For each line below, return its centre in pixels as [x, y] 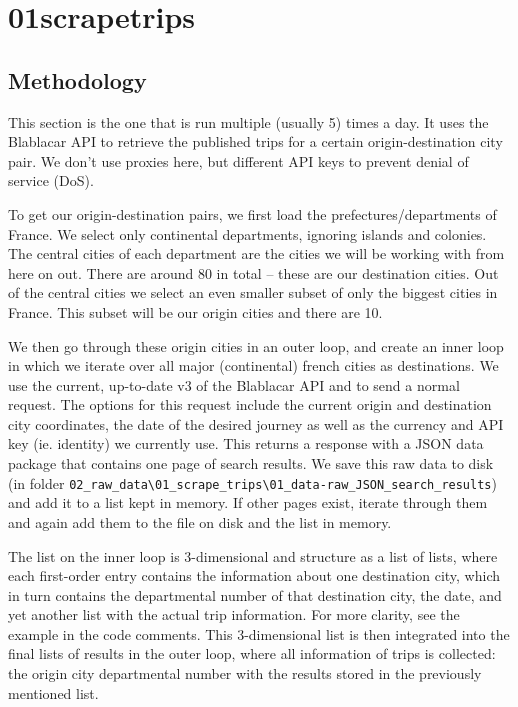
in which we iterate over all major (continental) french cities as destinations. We [253, 365]
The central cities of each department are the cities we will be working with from [256, 253]
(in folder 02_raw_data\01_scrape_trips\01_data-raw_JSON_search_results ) [252, 482]
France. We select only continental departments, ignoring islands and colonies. [247, 233]
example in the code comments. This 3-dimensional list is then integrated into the [259, 633]
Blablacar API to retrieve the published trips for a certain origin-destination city [255, 141]
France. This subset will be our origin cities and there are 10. [195, 311]
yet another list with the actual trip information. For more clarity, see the [234, 614]
